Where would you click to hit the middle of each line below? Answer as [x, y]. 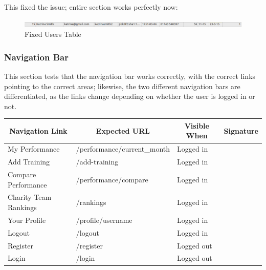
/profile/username [104, 220]
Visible [197, 125]
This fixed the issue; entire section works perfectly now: [91, 7]
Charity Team [30, 197]
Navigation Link [38, 130]
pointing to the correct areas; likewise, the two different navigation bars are [122, 86]
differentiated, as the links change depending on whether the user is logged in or [130, 96]
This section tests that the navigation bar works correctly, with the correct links [130, 76]
